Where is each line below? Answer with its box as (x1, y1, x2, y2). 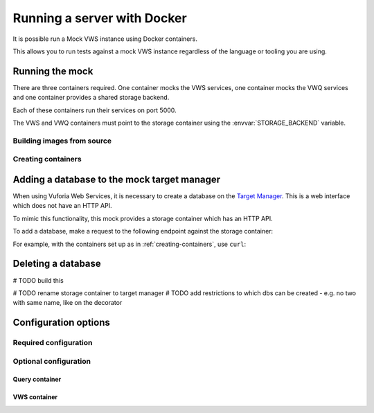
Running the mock (12, 65, 93, 77)
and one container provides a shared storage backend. (12, 94, 170, 102)
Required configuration (12, 338, 93, 348)
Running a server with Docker (12, 10, 187, 26)
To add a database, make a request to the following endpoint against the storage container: (12, 227, 274, 236)
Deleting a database (12, 258, 102, 270)
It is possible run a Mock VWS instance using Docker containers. (12, 35, 197, 43)
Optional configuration (12, 356, 91, 366)
